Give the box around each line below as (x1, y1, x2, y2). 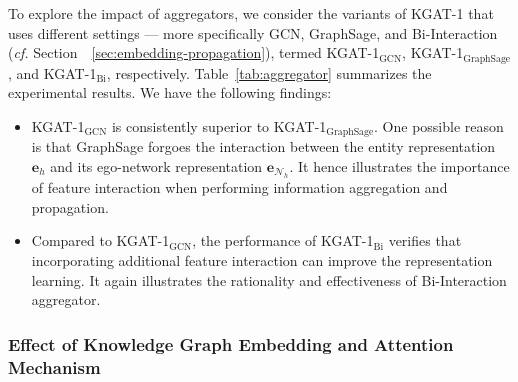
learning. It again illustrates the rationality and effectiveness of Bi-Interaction (31, 269, 507, 290)
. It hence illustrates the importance (289, 155, 510, 176)
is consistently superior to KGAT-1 (111, 115, 327, 136)
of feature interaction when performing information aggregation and (31, 177, 448, 198)
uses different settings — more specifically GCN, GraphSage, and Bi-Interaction (8, 22, 498, 43)
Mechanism (8, 354, 101, 379)
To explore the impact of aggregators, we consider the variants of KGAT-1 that (8, 3, 494, 23)
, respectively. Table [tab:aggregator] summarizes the (106, 62, 432, 83)
